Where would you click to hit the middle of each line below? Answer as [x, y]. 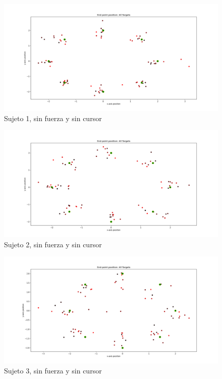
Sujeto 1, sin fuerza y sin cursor [53, 118]
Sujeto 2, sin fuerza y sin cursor [53, 244]
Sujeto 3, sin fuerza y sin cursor [53, 370]
